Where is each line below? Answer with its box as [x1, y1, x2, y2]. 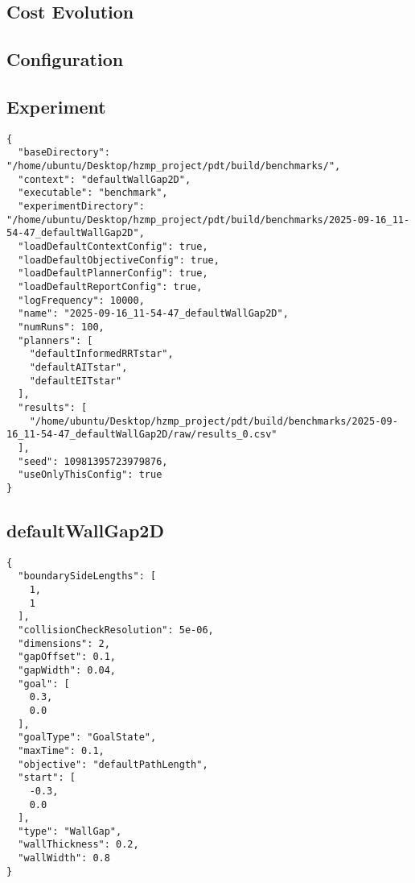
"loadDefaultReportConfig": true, [18, 280, 203, 292]
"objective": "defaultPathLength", [18, 758, 208, 770]
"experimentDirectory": [18, 201, 145, 213]
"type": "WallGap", [18, 825, 122, 837]
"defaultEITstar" [29, 375, 122, 387]
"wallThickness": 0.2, [18, 839, 139, 851]
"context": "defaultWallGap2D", [18, 173, 191, 185]
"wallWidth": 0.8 [18, 852, 110, 864]
